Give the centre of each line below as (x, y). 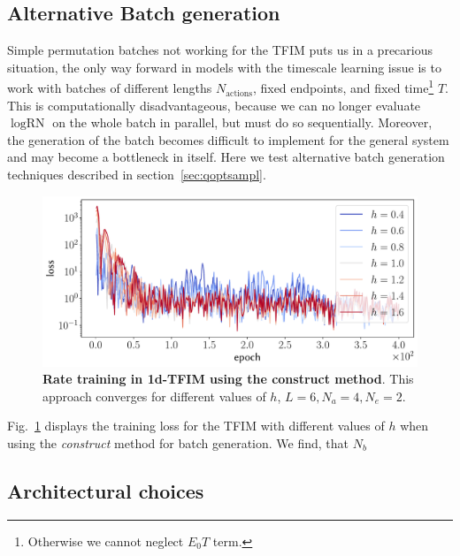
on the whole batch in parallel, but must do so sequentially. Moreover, (242, 122)
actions (239, 93)
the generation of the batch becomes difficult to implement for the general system (228, 139)
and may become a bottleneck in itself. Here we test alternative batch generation (226, 157)
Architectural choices (106, 490)
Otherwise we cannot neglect (106, 541)
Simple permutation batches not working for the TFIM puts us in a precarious (220, 50)
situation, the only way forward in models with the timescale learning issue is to (224, 67)
